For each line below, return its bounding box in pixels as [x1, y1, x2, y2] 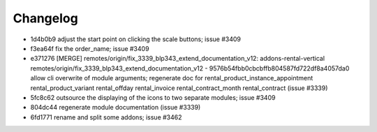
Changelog [13, 10, 78, 26]
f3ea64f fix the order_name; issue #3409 [30, 44, 149, 52]
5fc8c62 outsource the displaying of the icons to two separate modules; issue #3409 [30, 93, 276, 101]
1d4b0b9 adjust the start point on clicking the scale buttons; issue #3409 [30, 35, 241, 43]
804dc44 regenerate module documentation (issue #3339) [30, 103, 201, 112]
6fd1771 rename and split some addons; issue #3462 [30, 112, 182, 122]
